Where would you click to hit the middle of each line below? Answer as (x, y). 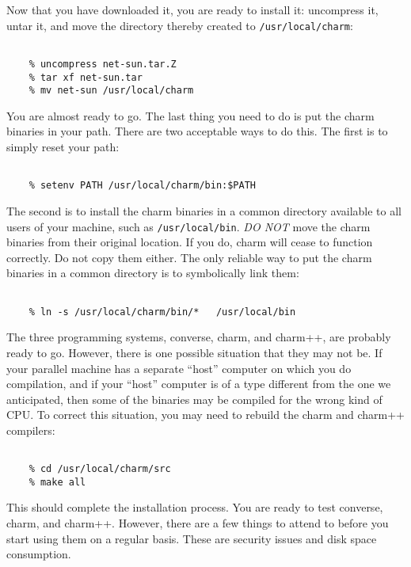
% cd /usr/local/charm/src (100, 469)
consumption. (39, 554)
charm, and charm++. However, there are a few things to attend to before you (198, 523)
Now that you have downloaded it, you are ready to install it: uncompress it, (192, 10)
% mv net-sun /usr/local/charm (111, 91)
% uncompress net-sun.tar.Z (103, 64)
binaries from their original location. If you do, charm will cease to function (190, 242)
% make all (57, 482)
